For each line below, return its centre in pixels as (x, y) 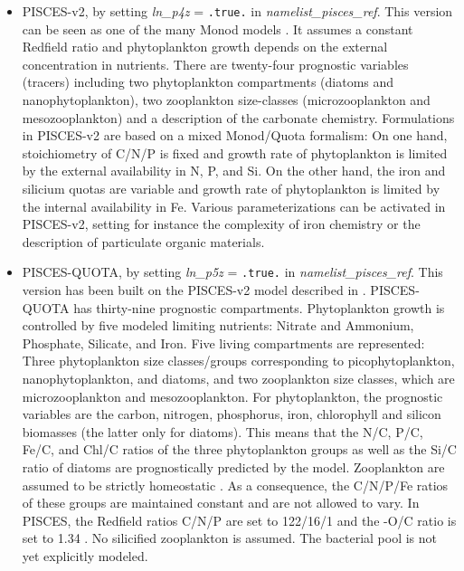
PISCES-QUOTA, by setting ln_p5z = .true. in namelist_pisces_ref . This (232, 272)
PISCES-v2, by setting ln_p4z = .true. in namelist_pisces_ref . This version (237, 11)
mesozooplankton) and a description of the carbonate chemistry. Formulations (238, 117)
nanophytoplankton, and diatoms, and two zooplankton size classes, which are (238, 378)
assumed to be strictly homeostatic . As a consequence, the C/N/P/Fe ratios (235, 485)
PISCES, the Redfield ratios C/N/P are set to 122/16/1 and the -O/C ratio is (239, 520)
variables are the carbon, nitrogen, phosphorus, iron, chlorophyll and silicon (232, 414)
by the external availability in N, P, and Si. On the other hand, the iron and (234, 171)
